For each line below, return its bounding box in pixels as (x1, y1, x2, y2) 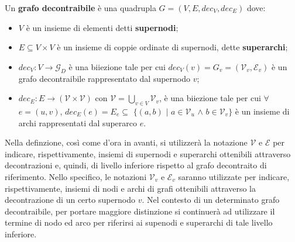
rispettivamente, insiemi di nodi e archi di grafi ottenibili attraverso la (5, 182, 256, 194)
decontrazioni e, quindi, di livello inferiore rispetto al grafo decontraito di (5, 159, 267, 171)
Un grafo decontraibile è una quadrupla (5, 2, 156, 13)
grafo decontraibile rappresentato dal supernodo (18, 72, 191, 84)
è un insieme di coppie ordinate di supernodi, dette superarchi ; (57, 41, 288, 53)
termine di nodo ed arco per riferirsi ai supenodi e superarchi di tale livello (5, 216, 273, 229)
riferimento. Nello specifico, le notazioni (5, 170, 147, 182)
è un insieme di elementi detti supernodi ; (26, 21, 179, 33)
